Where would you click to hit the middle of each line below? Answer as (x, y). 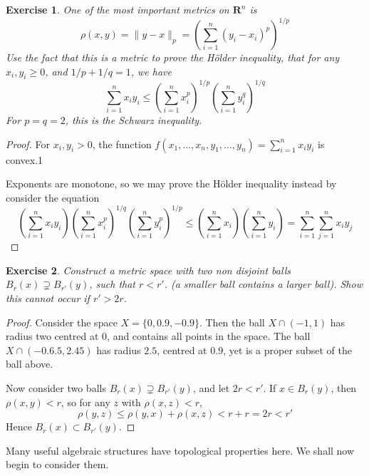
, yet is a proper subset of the (287, 350)
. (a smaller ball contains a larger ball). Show (263, 284)
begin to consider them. (57, 464)
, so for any (85, 402)
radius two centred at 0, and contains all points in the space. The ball (158, 336)
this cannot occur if (48, 297)
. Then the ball (232, 322)
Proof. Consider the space (62, 322)
